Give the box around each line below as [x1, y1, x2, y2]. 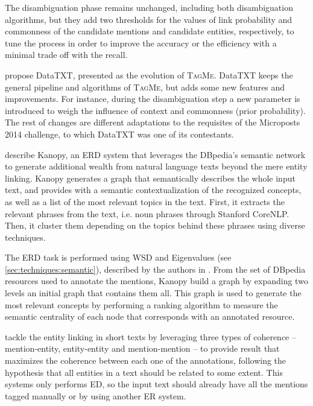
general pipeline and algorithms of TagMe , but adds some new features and [5, 80, 285, 93]
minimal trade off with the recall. [5, 48, 128, 61]
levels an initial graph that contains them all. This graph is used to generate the [5, 287, 302, 299]
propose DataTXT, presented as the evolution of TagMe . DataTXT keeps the [5, 68, 293, 81]
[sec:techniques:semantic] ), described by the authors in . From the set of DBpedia [5, 262, 306, 275]
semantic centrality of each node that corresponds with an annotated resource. [5, 310, 295, 323]
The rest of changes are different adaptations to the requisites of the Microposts [5, 116, 300, 128]
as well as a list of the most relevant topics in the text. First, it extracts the [5, 195, 285, 208]
